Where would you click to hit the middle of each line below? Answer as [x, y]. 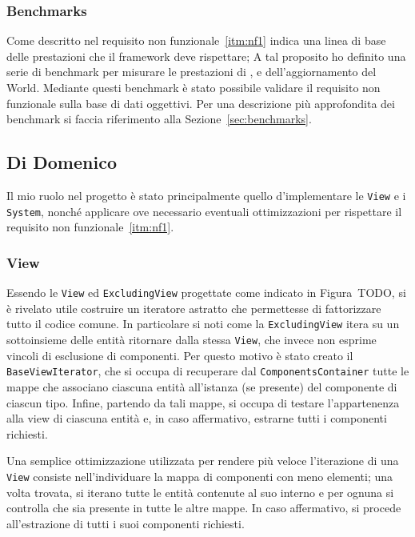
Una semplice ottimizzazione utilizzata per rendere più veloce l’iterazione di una [203, 461]
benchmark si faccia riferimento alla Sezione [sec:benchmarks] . [159, 119]
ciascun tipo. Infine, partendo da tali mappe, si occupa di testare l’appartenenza [203, 402]
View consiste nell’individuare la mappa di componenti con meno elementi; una [200, 476]
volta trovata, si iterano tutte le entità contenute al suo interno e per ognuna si [200, 492]
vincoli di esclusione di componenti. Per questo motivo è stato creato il [180, 355]
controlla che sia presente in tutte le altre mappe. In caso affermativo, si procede [204, 508]
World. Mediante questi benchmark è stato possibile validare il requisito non [194, 87]
